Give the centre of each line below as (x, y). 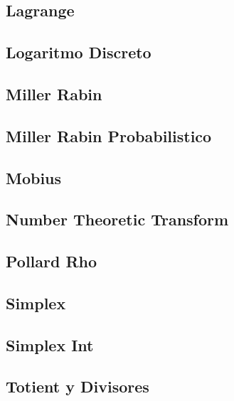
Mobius (34, 177)
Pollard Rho (52, 261)
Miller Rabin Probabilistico (109, 135)
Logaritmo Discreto (79, 52)
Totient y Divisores (78, 386)
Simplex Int (50, 344)
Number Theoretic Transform (117, 219)
